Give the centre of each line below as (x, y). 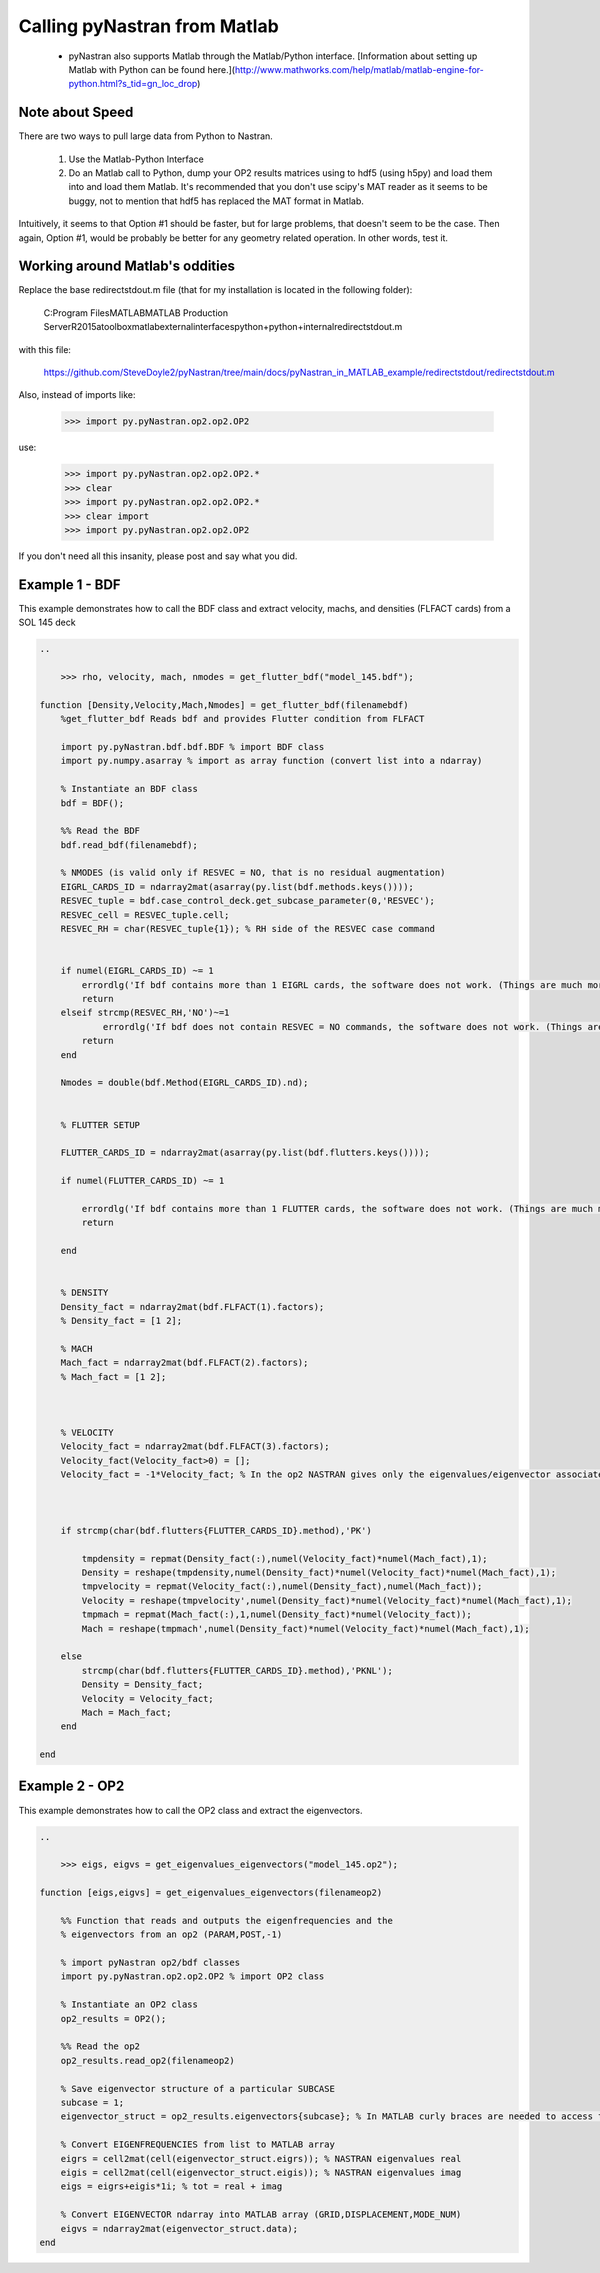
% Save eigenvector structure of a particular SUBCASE (197, 2088)
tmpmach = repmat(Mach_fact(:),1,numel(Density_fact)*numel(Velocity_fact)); (276, 1614)
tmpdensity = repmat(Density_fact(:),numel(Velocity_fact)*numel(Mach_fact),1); (285, 1558)
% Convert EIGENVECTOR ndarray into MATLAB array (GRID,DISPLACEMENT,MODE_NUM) (261, 2214)
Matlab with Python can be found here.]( (151, 69)
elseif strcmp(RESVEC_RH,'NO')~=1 (145, 1013)
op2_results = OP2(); (113, 2018)
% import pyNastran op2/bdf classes (150, 1963)
